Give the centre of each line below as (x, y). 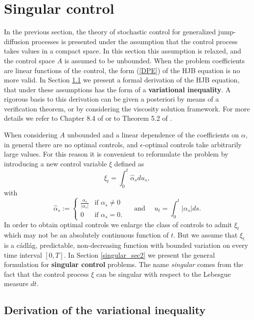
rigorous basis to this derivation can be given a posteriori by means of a (112, 99)
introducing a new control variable (56, 163)
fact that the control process (46, 274)
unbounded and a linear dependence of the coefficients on (153, 135)
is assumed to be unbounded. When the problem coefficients (154, 60)
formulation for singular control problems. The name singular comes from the (124, 264)
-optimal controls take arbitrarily (192, 144)
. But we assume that (206, 235)
